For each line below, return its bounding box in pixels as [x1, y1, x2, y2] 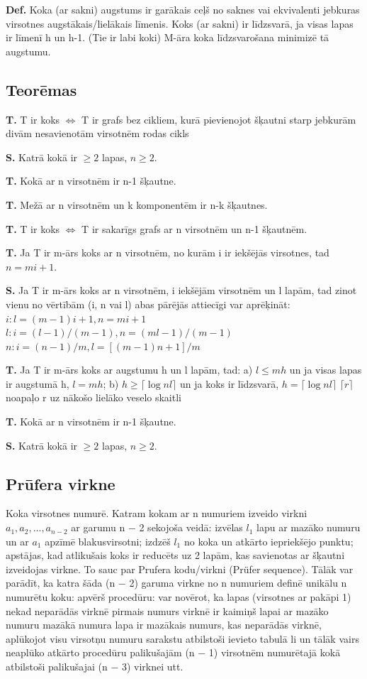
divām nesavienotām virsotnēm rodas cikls [6, 126, 189, 141]
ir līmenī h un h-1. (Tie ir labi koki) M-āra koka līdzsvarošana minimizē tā [6, 30, 329, 45]
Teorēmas [6, 78, 77, 100]
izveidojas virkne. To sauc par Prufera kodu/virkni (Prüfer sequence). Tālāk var [6, 561, 354, 576]
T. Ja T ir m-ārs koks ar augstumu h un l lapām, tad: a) [6, 362, 253, 377]
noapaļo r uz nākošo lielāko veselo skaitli [6, 390, 181, 405]
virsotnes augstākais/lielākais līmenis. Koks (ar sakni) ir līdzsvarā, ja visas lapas [6, 16, 354, 31]
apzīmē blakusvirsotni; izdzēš [45, 533, 171, 548]
